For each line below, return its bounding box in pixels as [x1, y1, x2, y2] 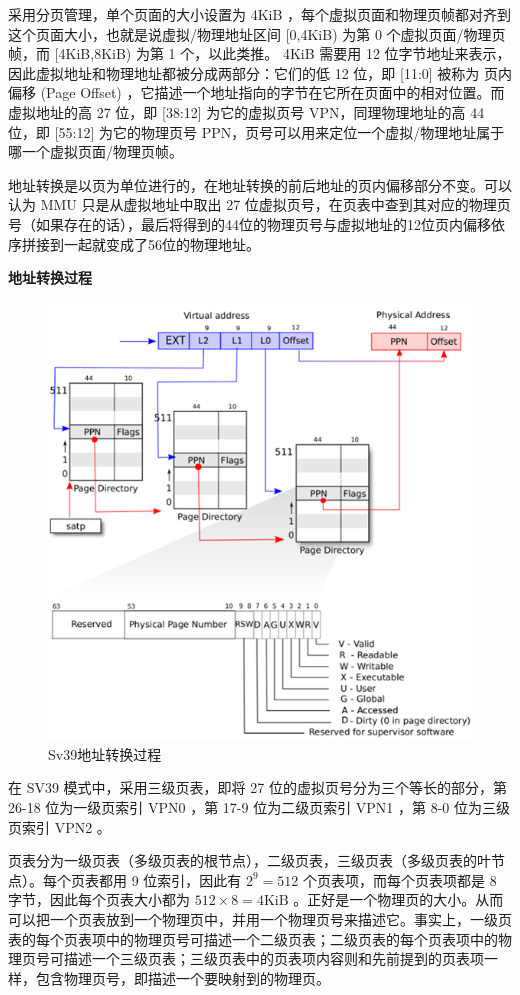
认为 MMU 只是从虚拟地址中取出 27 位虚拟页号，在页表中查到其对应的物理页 [8, 194, 511, 215]
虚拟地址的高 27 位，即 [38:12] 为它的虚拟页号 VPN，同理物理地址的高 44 [8, 101, 485, 122]
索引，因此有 [157, 869, 242, 890]
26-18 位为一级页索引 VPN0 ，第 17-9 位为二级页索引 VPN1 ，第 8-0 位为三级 [8, 797, 511, 818]
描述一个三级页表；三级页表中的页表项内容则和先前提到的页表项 [63, 948, 484, 969]
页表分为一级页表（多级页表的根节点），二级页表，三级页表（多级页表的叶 [8, 850, 491, 871]
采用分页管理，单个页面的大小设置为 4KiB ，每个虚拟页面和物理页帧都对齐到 [8, 4, 512, 24]
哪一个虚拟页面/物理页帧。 [8, 141, 183, 162]
